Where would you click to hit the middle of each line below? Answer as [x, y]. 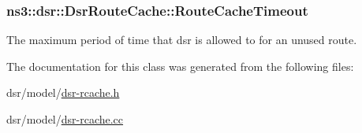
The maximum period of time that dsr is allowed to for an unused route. [182, 40]
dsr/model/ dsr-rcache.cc [65, 119]
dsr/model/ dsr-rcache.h [63, 92]
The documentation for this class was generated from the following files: [180, 66]
